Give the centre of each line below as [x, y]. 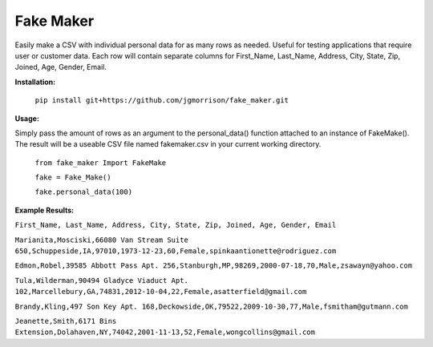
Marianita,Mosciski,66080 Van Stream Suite [101, 240]
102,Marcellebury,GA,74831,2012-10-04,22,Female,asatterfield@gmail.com [161, 292]
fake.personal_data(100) [83, 192]
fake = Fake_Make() [73, 178]
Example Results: [45, 210]
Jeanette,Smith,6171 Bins [66, 321]
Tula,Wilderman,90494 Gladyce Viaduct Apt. [101, 280]
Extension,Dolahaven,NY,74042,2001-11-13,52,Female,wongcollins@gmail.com [165, 332]
